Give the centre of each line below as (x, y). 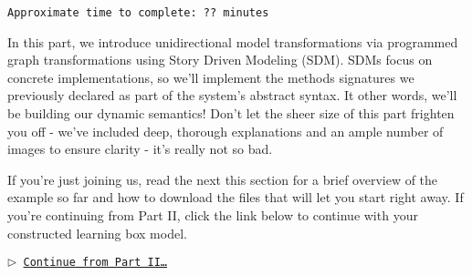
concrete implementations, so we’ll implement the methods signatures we (211, 77)
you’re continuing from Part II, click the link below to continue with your (213, 215)
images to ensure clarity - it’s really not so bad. (140, 149)
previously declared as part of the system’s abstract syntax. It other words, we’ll (232, 95)
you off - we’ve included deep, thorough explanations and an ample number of (226, 131)
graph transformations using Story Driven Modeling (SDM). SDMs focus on (220, 60)
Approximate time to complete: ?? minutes (138, 13)
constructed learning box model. (97, 233)
